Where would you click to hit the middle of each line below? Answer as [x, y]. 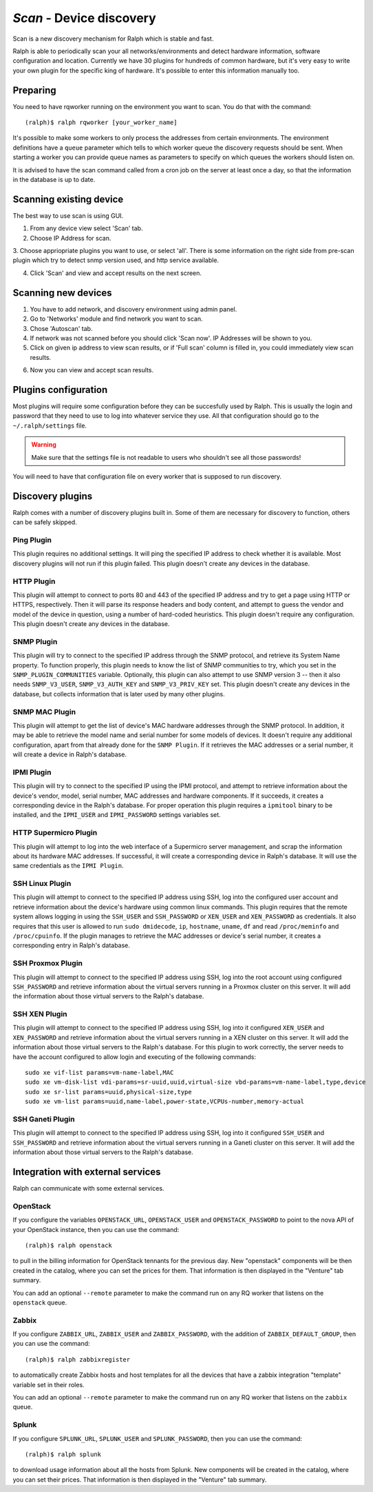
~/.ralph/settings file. [50, 425]
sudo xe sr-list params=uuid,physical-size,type [108, 1092]
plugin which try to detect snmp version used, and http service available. [116, 260]
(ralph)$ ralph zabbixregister [78, 1359]
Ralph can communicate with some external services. [88, 1189]
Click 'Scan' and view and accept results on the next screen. [116, 273]
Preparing [34, 90]
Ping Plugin [32, 540]
